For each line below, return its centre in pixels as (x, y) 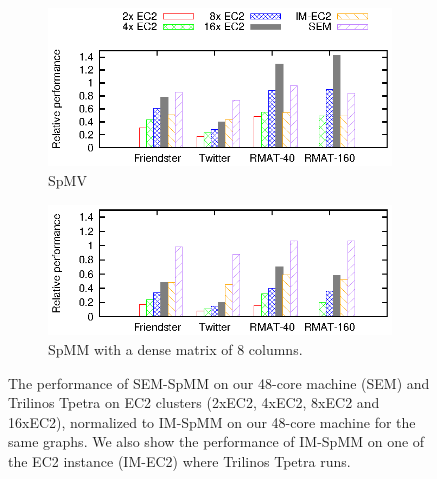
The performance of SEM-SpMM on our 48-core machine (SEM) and (219, 382)
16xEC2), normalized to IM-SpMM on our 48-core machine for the (212, 421)
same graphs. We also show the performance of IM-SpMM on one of (216, 441)
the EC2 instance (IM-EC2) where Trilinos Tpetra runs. (179, 460)
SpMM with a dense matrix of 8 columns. (175, 348)
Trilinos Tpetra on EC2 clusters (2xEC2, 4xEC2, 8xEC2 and (194, 402)
